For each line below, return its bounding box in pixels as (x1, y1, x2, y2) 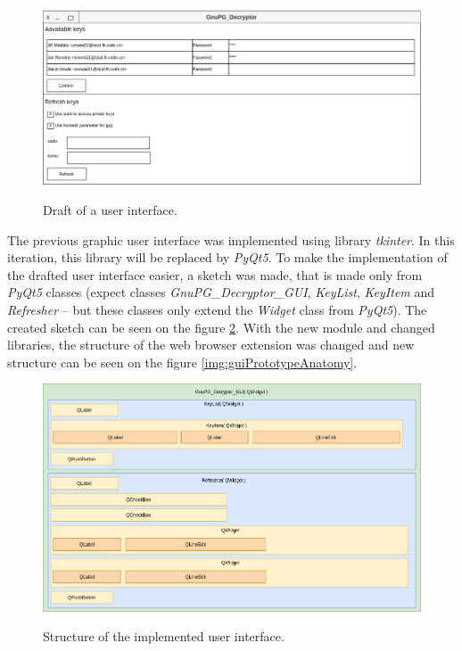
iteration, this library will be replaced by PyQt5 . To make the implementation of (7, 248, 448, 267)
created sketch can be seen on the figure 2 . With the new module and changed (7, 317, 435, 336)
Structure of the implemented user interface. (43, 627, 285, 646)
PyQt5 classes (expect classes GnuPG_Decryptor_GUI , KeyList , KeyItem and (7, 283, 435, 301)
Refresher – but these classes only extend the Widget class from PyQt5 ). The (7, 301, 427, 318)
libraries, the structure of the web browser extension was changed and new (7, 335, 415, 354)
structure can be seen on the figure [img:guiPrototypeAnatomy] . (7, 352, 358, 371)
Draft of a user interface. (43, 201, 177, 219)
